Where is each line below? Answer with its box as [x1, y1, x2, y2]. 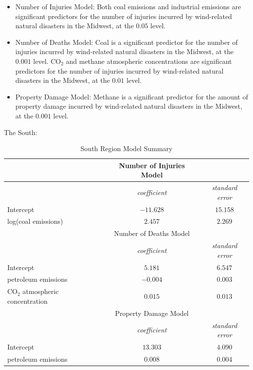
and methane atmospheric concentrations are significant [66, 56, 232, 66]
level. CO [33, 56, 61, 66]
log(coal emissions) [7, 216, 63, 226]
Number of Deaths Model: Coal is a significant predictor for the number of [15, 37, 238, 47]
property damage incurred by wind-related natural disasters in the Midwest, [15, 101, 242, 111]
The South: [4, 127, 37, 137]
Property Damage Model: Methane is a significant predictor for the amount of [15, 91, 248, 101]
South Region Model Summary [80, 143, 173, 154]
